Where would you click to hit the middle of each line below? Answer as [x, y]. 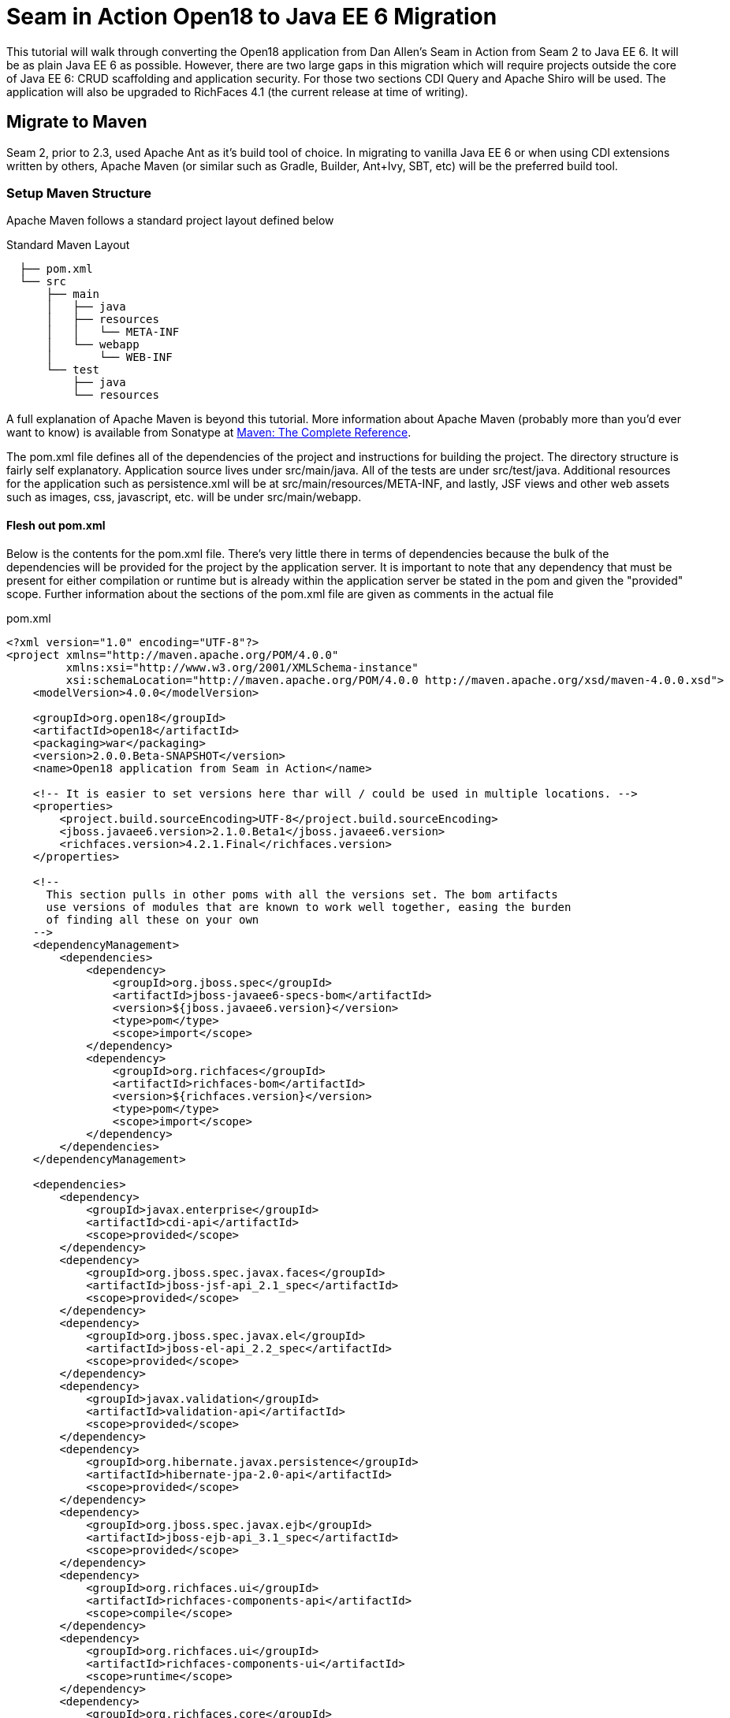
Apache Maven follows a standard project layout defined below [170, 221]
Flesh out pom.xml [56, 525]
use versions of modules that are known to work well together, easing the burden [309, 907]
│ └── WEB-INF [109, 357]
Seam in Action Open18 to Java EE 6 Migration [252, 17]
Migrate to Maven [77, 122]
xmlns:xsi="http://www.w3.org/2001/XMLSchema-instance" [242, 667]
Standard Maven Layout [68, 245]
